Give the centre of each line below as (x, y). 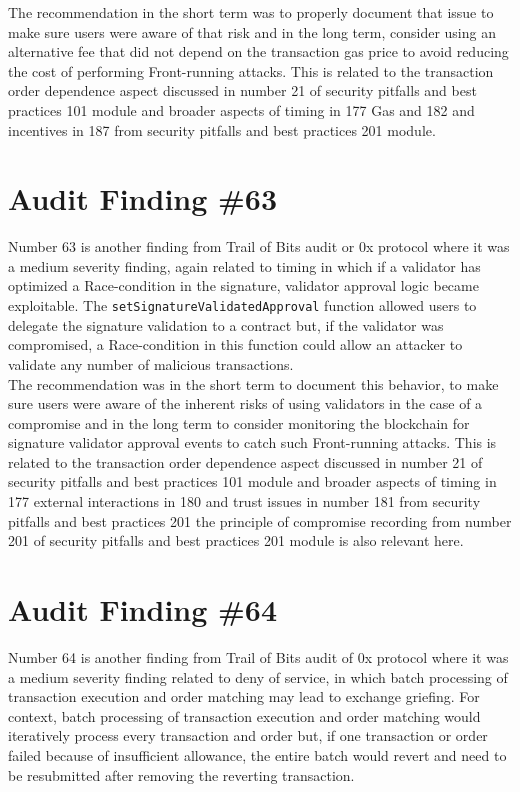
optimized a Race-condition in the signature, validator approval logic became (243, 285)
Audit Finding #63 (143, 198)
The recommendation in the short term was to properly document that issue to (251, 12)
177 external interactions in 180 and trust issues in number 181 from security (244, 501)
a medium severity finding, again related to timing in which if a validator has (244, 265)
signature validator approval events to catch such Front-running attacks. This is (252, 442)
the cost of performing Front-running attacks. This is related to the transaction (251, 70)
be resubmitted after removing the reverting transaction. (181, 774)
